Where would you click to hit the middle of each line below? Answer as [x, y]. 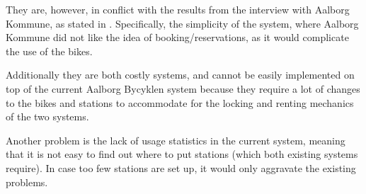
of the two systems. [47, 116]
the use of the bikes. [49, 51]
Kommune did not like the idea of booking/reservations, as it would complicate [177, 37]
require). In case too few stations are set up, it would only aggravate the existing [181, 167]
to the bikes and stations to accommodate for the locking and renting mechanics [180, 102]
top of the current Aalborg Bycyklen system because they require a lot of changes [183, 88]
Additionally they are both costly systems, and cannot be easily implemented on [180, 75]
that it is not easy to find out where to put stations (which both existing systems [182, 154]
